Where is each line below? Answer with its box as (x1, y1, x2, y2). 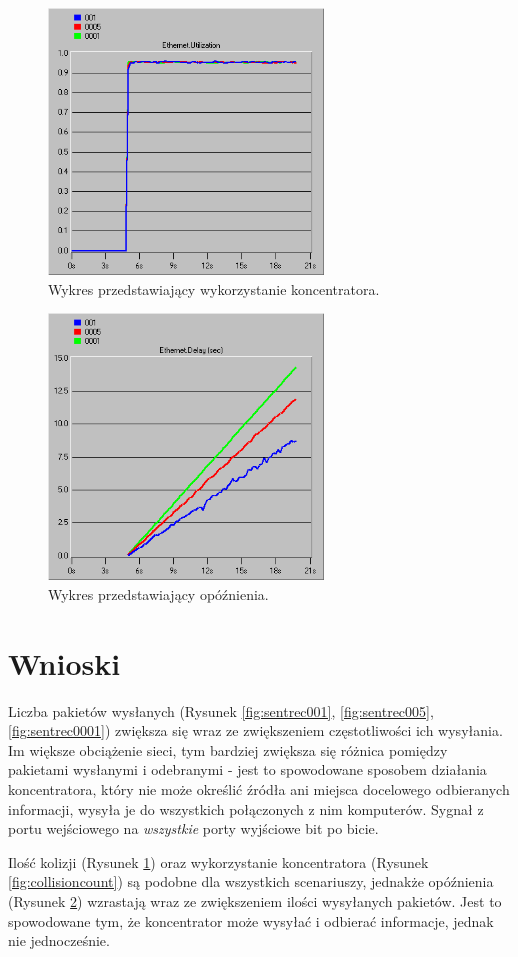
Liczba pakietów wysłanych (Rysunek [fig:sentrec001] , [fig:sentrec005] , (8, 700, 434, 721)
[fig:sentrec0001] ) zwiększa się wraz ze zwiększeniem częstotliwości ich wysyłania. (8, 720, 503, 741)
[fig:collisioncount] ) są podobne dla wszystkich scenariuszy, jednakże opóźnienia (8, 871, 494, 892)
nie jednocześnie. (8, 930, 110, 951)
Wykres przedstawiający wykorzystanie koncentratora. (48, 278, 380, 299)
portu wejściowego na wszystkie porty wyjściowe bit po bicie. (8, 818, 379, 839)
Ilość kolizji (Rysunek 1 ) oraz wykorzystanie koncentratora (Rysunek (8, 851, 429, 872)
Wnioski (8, 642, 121, 683)
